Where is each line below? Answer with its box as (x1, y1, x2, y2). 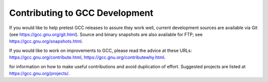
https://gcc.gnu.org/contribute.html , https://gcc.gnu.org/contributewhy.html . (9, 54, 166, 60)
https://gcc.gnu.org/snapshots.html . (9, 39, 83, 44)
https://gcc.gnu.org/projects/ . (9, 70, 70, 76)
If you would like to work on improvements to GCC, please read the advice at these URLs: (9, 47, 192, 53)
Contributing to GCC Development (9, 7, 153, 18)
